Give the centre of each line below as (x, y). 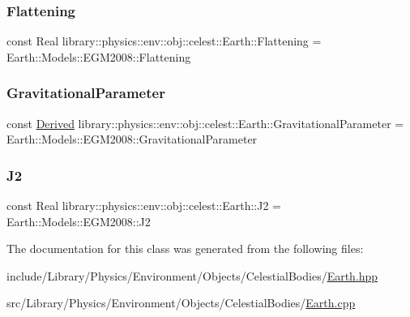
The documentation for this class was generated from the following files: (185, 248)
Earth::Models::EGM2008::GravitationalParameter (132, 139)
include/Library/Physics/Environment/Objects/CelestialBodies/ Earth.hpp (192, 275)
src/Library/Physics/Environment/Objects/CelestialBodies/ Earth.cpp (181, 303)
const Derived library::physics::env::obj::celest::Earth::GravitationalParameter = (205, 123)
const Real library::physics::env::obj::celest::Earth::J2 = (144, 206)
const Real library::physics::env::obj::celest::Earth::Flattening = (164, 41)
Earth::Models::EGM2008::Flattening (99, 56)
